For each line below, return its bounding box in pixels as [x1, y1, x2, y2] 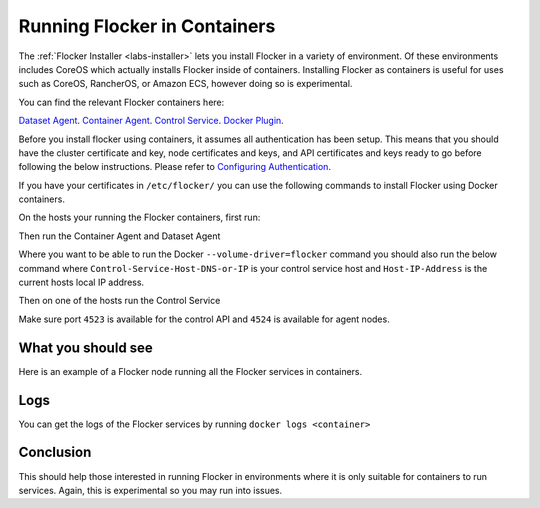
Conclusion [18, 444, 92, 461]
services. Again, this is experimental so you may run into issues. [18, 484, 283, 496]
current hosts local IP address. [18, 276, 145, 289]
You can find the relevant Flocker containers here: [18, 96, 225, 108]
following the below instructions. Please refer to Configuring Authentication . [18, 161, 332, 173]
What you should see [18, 339, 154, 356]
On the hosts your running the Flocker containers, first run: [18, 211, 261, 224]
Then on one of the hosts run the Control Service [18, 295, 221, 307]
